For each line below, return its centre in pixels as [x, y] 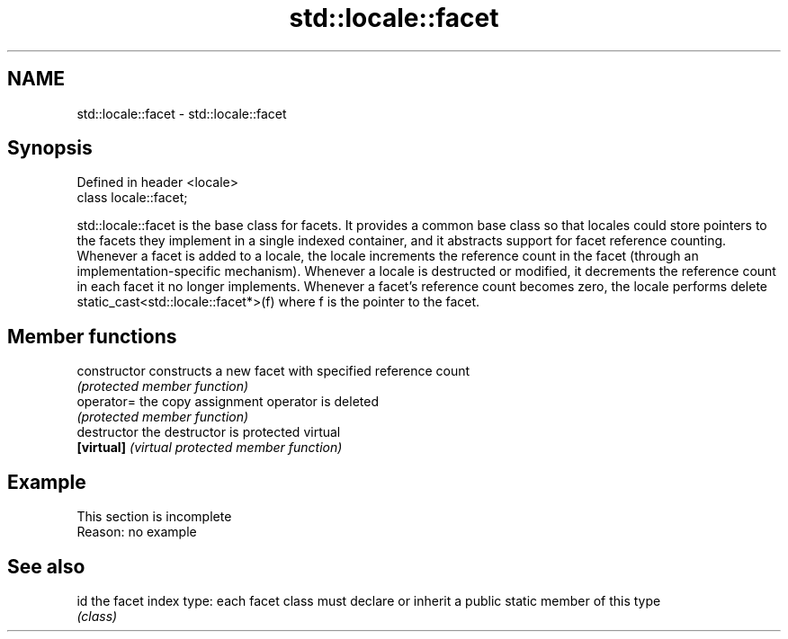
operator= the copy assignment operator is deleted [228, 402]
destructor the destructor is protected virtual [209, 432]
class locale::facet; [132, 198]
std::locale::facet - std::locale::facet [182, 113]
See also [46, 566]
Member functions [92, 336]
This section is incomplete [154, 517]
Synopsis [50, 148]
